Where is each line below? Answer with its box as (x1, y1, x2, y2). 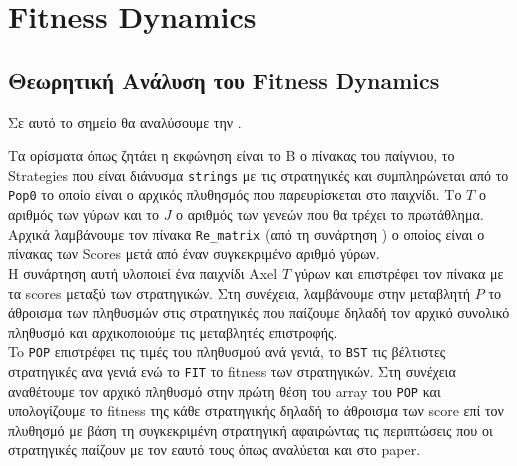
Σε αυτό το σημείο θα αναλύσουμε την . (8, 111, 242, 132)
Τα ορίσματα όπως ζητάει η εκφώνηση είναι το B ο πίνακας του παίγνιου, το (8, 145, 455, 166)
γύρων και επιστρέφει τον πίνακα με (294, 262, 504, 283)
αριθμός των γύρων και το (8, 204, 159, 225)
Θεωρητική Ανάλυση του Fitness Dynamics (8, 64, 440, 95)
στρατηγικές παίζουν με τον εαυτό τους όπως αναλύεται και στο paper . (8, 439, 421, 460)
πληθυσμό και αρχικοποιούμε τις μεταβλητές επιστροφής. (8, 321, 338, 342)
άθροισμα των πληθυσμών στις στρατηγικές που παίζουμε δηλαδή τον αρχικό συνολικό (8, 302, 510, 323)
